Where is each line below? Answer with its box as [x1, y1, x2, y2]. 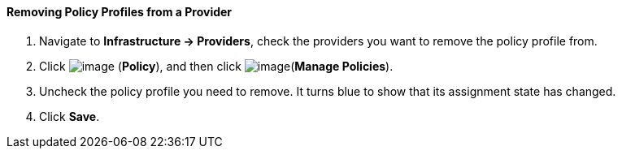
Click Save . [39, 109, 100, 123]
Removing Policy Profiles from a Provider [7, 5, 233, 19]
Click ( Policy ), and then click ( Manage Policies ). [39, 58, 394, 73]
